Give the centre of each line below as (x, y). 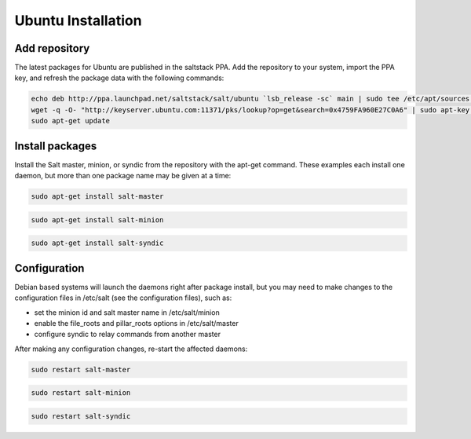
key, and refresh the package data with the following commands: (119, 78)
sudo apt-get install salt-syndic (97, 243)
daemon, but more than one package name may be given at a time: (123, 176)
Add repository (52, 48)
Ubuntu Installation (78, 20)
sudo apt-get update (70, 121)
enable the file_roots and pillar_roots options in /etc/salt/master (136, 323)
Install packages (56, 146)
